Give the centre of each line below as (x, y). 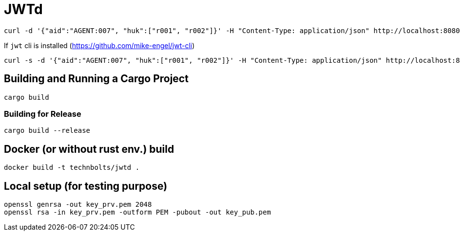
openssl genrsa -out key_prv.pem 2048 (78, 205)
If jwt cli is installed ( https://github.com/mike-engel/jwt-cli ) (99, 45)
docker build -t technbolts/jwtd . (72, 168)
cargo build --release (47, 131)
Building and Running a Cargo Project (96, 79)
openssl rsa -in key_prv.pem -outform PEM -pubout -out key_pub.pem (137, 212)
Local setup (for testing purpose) (86, 186)
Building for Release (43, 114)
